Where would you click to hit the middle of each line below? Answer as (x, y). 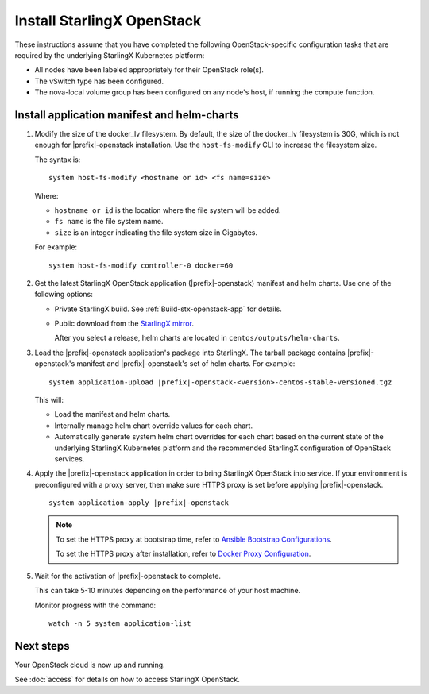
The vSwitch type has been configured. (99, 81)
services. (70, 459)
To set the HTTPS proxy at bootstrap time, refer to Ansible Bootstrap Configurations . (194, 539)
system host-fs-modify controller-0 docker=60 (141, 265)
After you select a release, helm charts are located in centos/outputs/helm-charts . (197, 338)
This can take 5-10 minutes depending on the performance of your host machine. (168, 591)
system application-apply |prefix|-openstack (139, 503)
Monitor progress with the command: (95, 605)
